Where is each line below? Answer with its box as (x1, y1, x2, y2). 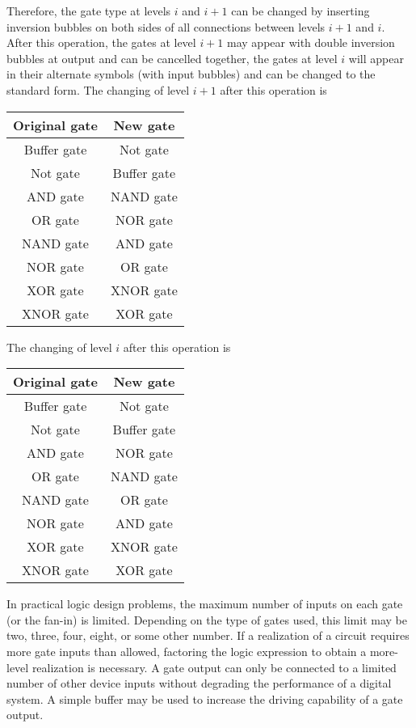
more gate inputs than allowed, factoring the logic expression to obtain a (6, 642, 367, 659)
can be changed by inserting (231, 2, 370, 19)
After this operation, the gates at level (6, 34, 196, 51)
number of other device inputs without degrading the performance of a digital (6, 675, 392, 692)
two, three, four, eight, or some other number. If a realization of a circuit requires (6, 627, 410, 644)
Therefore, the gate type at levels (6, 2, 171, 19)
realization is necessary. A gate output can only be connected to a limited (32, 658, 397, 675)
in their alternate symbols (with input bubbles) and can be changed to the (6, 66, 376, 83)
